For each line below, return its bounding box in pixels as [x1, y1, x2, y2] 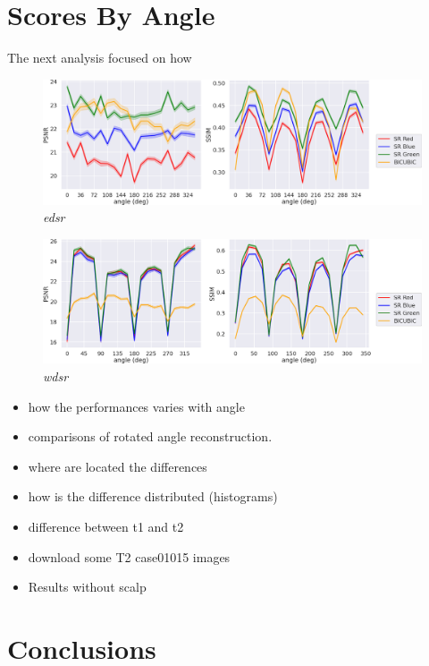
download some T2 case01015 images [28, 547, 231, 566]
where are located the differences [28, 457, 207, 475]
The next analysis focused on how [7, 48, 192, 67]
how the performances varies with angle [28, 397, 245, 415]
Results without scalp [28, 577, 147, 596]
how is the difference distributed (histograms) [28, 487, 278, 506]
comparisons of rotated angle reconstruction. [28, 427, 273, 446]
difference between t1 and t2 [28, 517, 184, 535]
